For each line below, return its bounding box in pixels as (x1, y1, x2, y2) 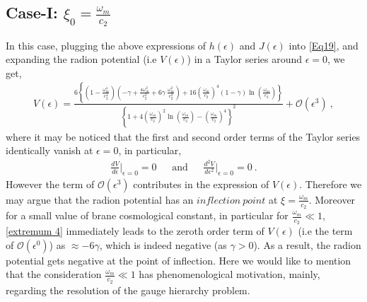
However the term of (6, 176, 95, 191)
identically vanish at (6, 143, 93, 158)
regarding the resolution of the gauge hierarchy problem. (6, 282, 250, 297)
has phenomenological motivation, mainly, (139, 267, 320, 281)
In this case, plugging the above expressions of (6, 37, 206, 52)
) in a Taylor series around (187, 52, 303, 66)
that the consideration (6, 267, 102, 281)
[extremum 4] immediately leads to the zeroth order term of (6, 223, 264, 238)
